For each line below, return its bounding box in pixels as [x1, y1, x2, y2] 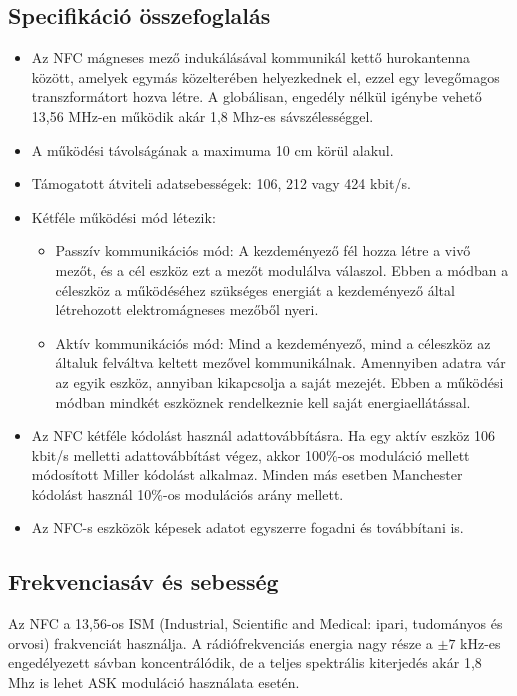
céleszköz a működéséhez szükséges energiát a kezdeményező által [55, 279, 455, 300]
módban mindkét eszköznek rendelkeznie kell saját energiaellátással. [55, 391, 471, 412]
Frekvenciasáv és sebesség [8, 566, 279, 597]
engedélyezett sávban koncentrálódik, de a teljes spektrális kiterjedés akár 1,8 [8, 652, 482, 673]
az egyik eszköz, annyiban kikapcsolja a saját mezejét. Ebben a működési [55, 371, 504, 392]
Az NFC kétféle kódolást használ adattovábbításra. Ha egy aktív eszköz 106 [31, 425, 496, 446]
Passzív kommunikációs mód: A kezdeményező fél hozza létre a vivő [55, 240, 471, 261]
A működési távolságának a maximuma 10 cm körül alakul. [31, 139, 394, 160]
